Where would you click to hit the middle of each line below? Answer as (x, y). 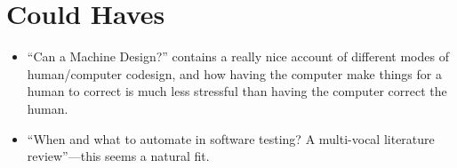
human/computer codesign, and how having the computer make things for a (234, 73)
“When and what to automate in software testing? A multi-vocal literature (231, 138)
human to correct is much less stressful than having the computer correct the (237, 91)
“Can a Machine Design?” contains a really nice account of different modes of (238, 56)
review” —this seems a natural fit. (118, 156)
